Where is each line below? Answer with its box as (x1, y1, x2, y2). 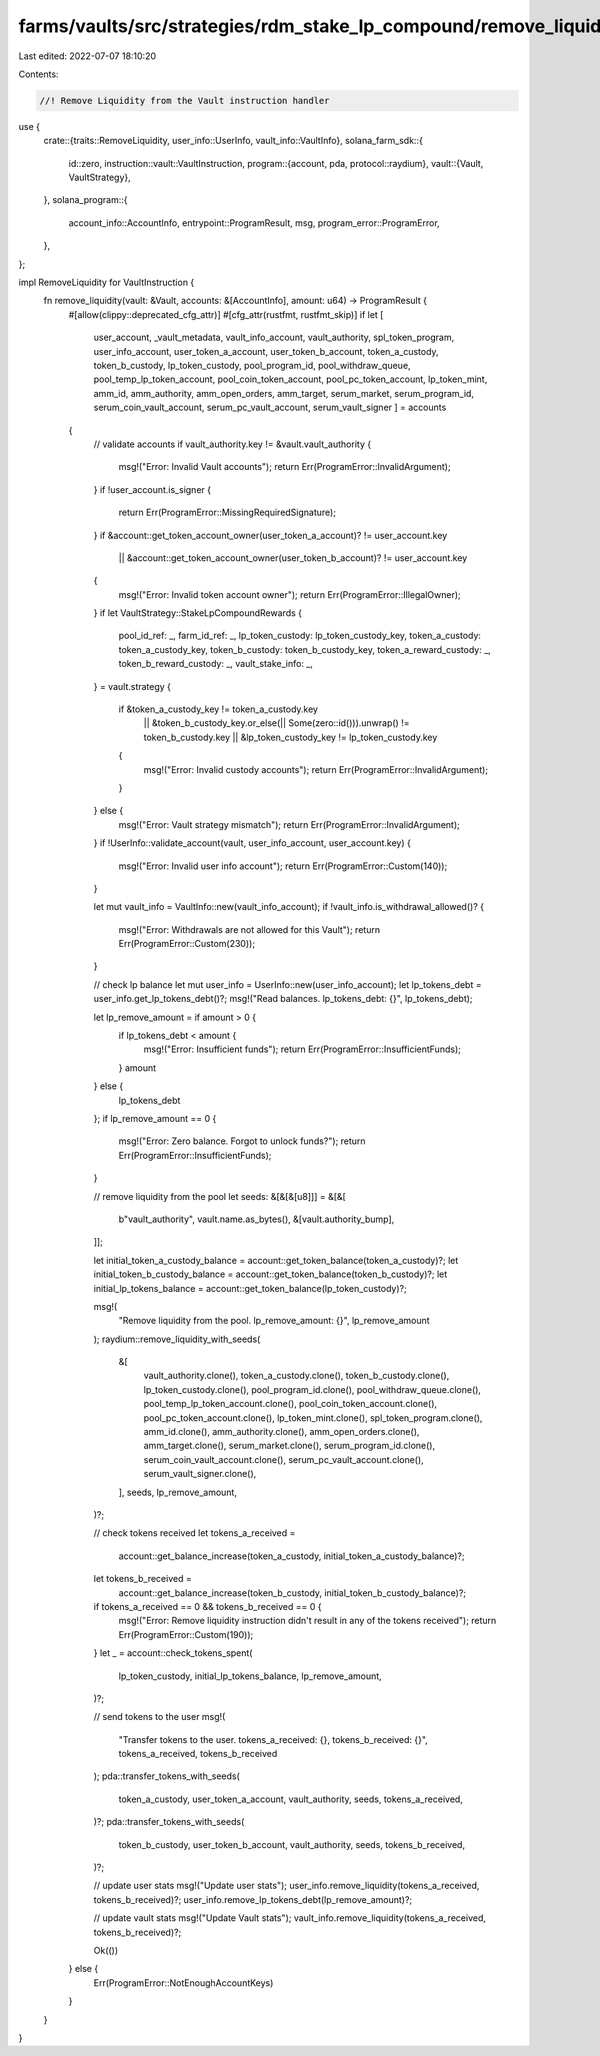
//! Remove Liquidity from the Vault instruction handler (39, 95, 330, 106)
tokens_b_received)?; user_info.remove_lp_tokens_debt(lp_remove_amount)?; (93, 1893, 413, 1905)
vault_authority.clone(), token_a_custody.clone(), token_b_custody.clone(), (143, 1370, 450, 1382)
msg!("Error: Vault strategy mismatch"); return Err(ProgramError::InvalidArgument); (118, 818, 460, 830)
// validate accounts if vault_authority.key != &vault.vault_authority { (93, 438, 372, 450)
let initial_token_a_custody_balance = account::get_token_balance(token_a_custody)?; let (93, 1254, 459, 1266)
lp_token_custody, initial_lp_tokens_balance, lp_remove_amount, (118, 1670, 382, 1682)
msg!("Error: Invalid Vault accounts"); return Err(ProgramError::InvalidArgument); (118, 461, 451, 473)
